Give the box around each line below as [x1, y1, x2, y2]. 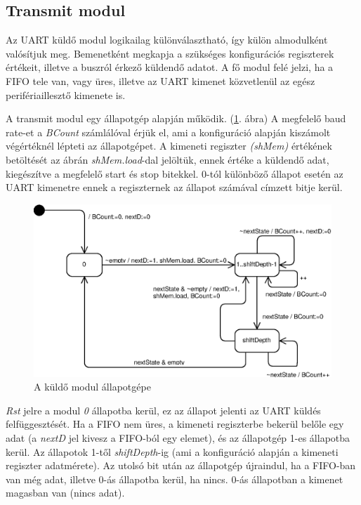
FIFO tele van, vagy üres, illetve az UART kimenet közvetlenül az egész [6, 73, 315, 88]
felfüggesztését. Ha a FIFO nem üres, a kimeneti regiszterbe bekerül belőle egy [6, 417, 344, 431]
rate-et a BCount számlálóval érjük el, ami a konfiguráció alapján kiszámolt [6, 124, 331, 139]
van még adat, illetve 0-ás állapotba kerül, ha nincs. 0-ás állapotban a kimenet [6, 471, 343, 486]
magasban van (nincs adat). [6, 485, 125, 500]
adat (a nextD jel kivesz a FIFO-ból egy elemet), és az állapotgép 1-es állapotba [6, 431, 350, 445]
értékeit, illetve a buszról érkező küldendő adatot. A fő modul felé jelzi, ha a [6, 60, 334, 74]
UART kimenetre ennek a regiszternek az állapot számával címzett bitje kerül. [6, 180, 343, 195]
